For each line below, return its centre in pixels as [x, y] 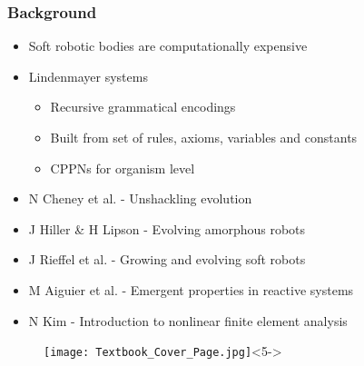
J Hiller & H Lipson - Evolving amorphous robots [167, 228]
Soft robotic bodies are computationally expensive [168, 46]
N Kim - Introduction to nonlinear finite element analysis [188, 320]
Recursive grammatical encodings [143, 107]
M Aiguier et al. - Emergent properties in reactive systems [191, 289]
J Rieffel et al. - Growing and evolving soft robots [167, 259]
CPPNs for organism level [123, 168]
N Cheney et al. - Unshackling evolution [140, 198]
